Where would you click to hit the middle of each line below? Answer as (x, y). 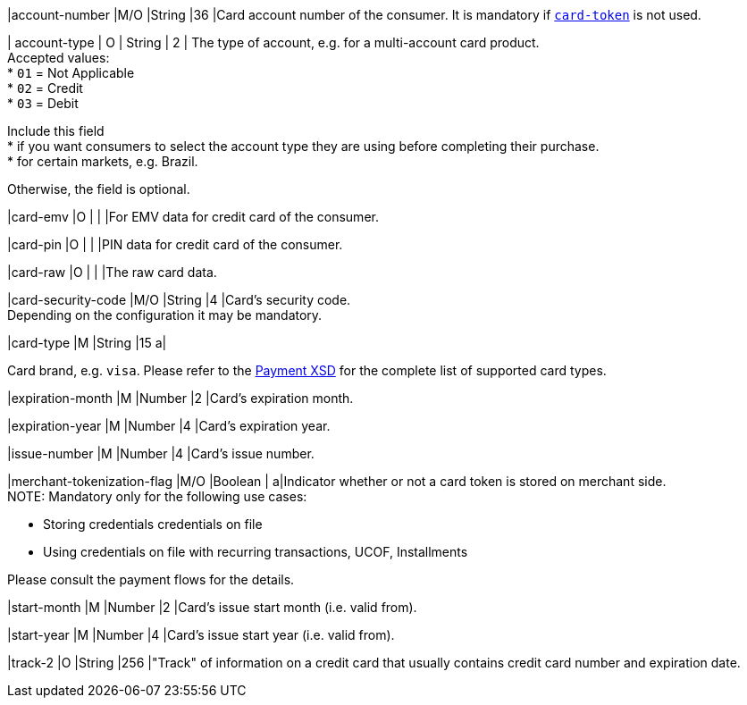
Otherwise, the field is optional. (99, 189)
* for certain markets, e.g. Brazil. (103, 161)
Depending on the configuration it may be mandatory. (165, 315)
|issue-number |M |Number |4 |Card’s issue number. (161, 453)
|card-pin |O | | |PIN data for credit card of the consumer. (175, 244)
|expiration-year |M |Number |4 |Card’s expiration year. (169, 426)
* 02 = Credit (45, 88)
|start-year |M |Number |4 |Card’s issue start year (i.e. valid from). (201, 635)
